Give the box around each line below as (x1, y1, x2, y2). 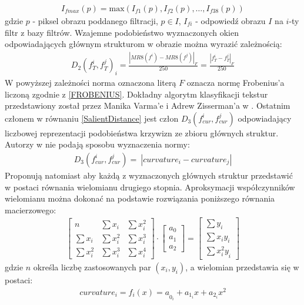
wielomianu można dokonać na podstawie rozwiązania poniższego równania (5, 192, 275, 205)
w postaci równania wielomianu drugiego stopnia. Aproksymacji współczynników (5, 180, 295, 193)
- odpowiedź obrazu (195, 15, 266, 27)
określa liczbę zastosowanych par (33, 261, 151, 273)
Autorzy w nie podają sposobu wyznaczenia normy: (5, 138, 190, 150)
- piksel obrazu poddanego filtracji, (32, 15, 158, 27)
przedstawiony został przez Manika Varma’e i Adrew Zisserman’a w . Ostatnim (5, 99, 290, 112)
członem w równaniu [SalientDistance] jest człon (5, 112, 179, 124)
